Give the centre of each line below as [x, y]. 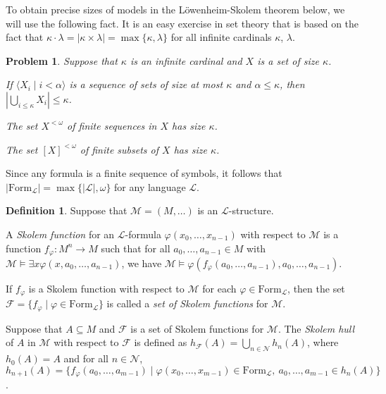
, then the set [316, 288]
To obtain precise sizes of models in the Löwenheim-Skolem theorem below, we [175, 9]
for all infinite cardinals [221, 37]
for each [219, 288]
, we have [142, 263]
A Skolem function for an [60, 234]
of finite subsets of [119, 149]
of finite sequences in [112, 125]
